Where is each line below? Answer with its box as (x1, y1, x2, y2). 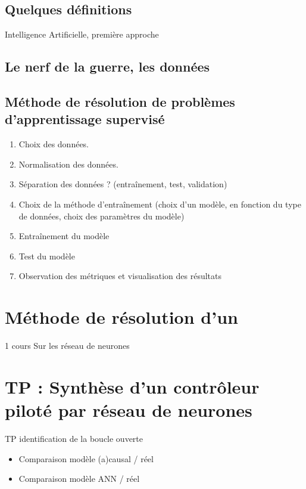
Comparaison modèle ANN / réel (18, 472, 140, 485)
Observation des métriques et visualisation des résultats (18, 270, 222, 282)
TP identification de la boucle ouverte (5, 432, 143, 444)
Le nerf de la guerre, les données (5, 57, 210, 76)
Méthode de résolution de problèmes (5, 92, 235, 110)
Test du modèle (18, 249, 75, 262)
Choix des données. (18, 138, 89, 150)
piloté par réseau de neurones (5, 398, 252, 422)
